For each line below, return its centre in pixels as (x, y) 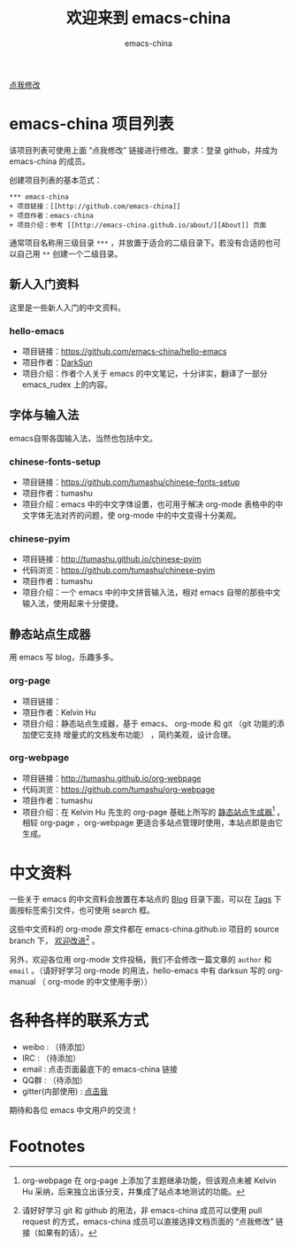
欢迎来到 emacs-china (148, 18)
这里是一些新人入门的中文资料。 (67, 308)
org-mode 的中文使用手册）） (100, 982)
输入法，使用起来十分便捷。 (72, 604)
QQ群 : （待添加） (55, 1080)
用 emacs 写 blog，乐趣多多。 (64, 658)
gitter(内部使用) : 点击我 (65, 1091)
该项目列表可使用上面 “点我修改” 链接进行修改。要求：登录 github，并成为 (144, 150)
